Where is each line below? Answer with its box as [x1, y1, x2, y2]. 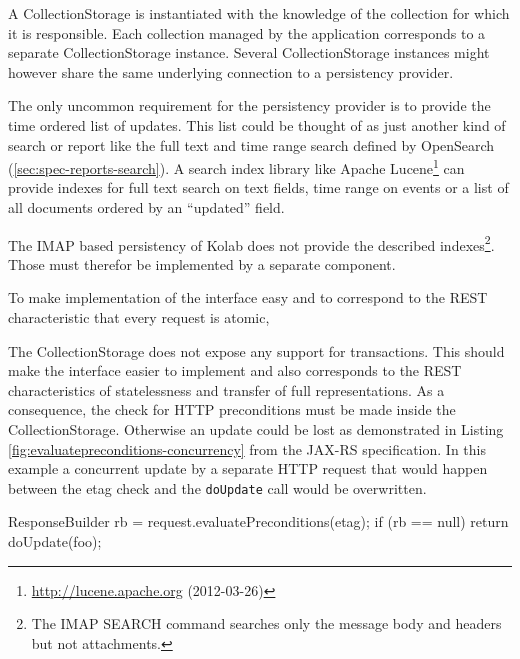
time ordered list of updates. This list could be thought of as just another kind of [8, 114, 506, 135]
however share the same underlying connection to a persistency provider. [8, 61, 454, 82]
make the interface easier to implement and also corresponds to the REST [8, 360, 462, 381]
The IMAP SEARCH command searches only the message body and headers [31, 613, 502, 634]
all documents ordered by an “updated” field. [8, 197, 285, 217]
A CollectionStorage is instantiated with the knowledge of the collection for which [8, 3, 510, 23]
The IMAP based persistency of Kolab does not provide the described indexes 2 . [8, 231, 495, 255]
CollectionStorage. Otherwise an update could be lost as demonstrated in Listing [8, 419, 504, 439]
